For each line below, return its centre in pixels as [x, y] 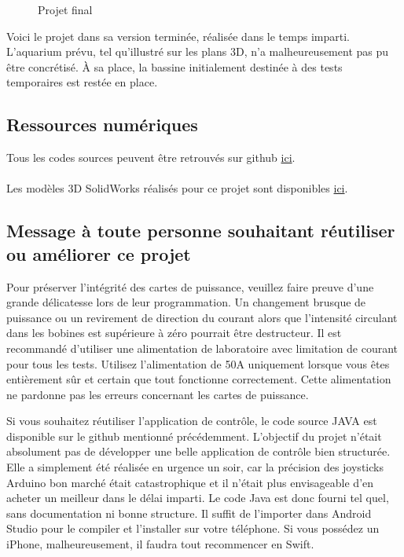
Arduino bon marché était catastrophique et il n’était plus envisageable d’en [190, 482]
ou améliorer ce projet [99, 253]
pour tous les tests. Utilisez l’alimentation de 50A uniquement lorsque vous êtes [198, 363]
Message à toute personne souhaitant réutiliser [201, 231]
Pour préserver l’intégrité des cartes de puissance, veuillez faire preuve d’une [190, 286]
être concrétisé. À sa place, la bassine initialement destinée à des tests [174, 66]
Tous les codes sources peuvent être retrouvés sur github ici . [151, 158]
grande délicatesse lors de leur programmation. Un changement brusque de [186, 302]
